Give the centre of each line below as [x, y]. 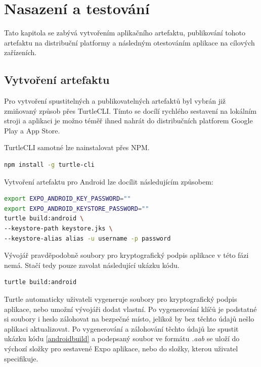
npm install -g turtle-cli [49, 165]
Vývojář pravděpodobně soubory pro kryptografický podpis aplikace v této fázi [126, 255]
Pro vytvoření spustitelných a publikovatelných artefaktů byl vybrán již [115, 101]
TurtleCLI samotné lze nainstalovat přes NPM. [77, 147]
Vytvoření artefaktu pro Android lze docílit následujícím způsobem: [109, 181]
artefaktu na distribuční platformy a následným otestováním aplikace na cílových [129, 42]
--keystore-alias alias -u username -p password [88, 238]
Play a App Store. [32, 130]
